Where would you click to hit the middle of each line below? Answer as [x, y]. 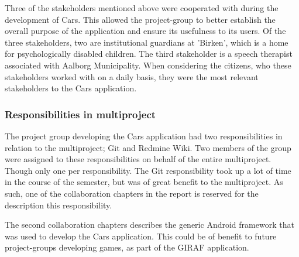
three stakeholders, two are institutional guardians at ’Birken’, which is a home [147, 42]
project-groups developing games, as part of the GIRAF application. [127, 247]
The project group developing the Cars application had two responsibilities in [144, 136]
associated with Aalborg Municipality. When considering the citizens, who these [148, 65]
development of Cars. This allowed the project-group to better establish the [140, 19]
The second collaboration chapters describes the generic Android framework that [149, 225]
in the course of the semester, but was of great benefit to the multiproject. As [144, 182]
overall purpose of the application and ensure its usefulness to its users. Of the [145, 31]
